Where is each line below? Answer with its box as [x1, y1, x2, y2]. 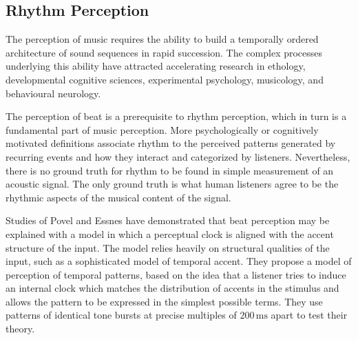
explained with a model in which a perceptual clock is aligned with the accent [6, 226, 334, 241]
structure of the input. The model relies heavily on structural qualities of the [6, 240, 330, 254]
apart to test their [271, 308, 348, 322]
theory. [6, 321, 35, 336]
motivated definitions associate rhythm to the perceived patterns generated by [6, 136, 336, 150]
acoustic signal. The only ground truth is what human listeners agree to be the [6, 177, 339, 191]
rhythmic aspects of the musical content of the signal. [6, 190, 231, 204]
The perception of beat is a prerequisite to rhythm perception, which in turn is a [6, 109, 347, 123]
